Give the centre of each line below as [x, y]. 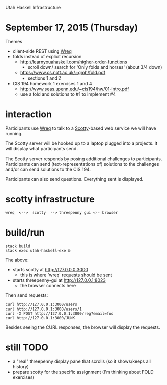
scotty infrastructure [50, 200]
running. [14, 133]
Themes [14, 41]
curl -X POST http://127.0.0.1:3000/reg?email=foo [59, 313]
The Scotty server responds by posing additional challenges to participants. [84, 159]
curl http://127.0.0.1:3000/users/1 [44, 309]
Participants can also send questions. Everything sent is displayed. [74, 179]
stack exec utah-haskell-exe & [38, 250]
